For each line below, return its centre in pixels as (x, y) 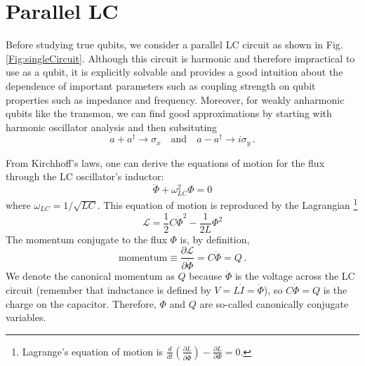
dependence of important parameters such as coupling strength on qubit (161, 85)
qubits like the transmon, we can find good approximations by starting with (169, 113)
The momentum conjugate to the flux (86, 239)
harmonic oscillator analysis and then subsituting (112, 127)
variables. (26, 317)
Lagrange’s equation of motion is (93, 351)
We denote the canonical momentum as (90, 276)
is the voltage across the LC (295, 276)
